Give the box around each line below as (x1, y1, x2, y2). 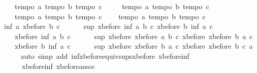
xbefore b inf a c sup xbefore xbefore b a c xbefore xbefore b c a (14, 41, 253, 51)
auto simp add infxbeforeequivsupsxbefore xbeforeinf (20, 50, 189, 61)
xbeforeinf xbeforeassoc (21, 60, 95, 71)
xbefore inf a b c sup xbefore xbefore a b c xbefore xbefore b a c (14, 30, 253, 41)
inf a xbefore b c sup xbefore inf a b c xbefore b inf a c (4, 21, 213, 31)
